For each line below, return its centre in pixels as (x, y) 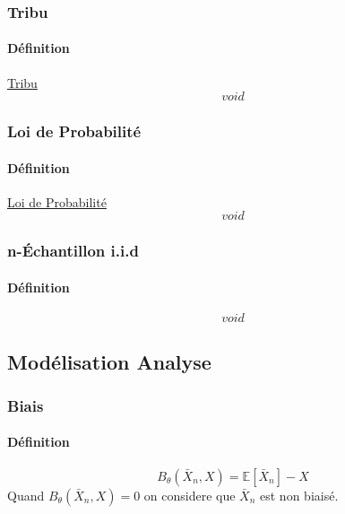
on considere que (190, 495)
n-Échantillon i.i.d (73, 251)
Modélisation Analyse (109, 361)
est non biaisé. (299, 495)
